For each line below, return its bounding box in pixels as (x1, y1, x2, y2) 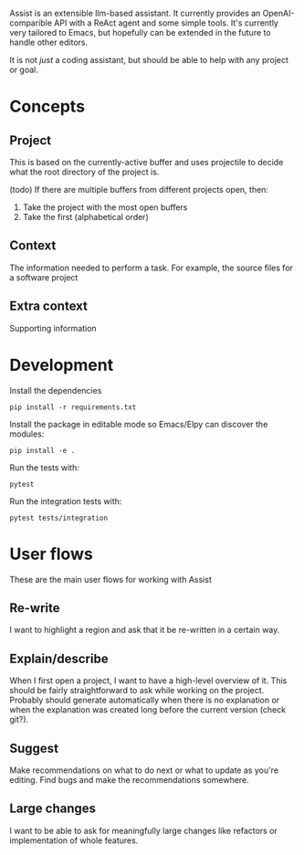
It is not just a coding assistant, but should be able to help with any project (9, 55, 289, 65)
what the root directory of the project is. (9, 166, 160, 177)
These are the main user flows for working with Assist (9, 574, 212, 585)
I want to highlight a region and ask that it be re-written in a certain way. (9, 625, 280, 636)
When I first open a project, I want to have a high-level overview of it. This (9, 675, 288, 686)
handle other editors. (9, 37, 89, 47)
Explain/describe (9, 650, 109, 666)
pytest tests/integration (9, 513, 108, 522)
